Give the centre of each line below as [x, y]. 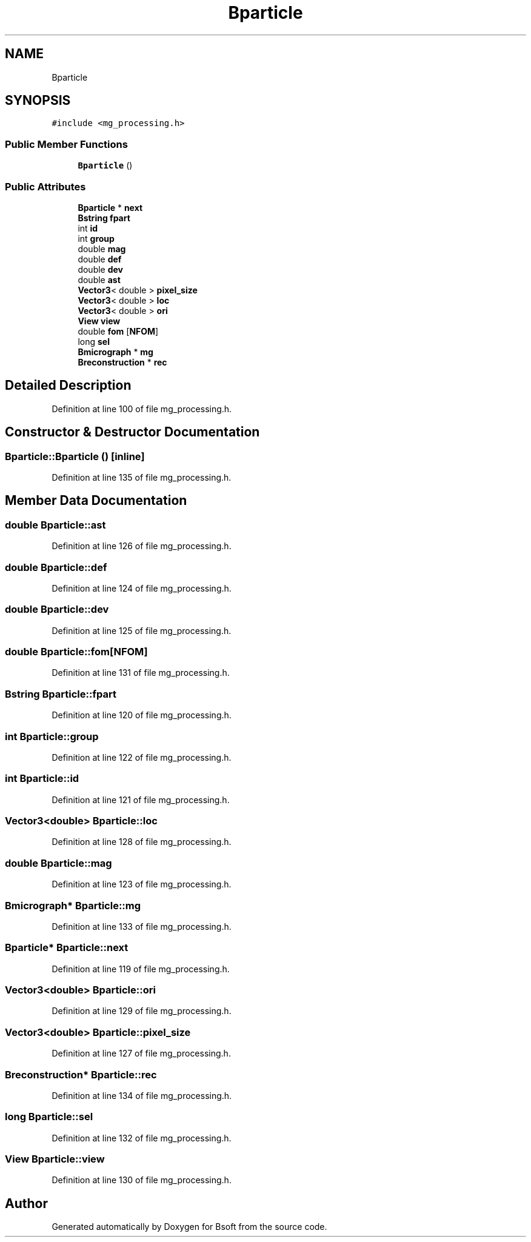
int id [88, 228]
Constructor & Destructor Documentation [132, 432]
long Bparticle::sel [49, 1117]
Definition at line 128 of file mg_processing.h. [142, 842]
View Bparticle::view [55, 1159]
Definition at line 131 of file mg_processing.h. [141, 673]
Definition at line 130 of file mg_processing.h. [142, 1180]
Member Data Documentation [96, 501]
